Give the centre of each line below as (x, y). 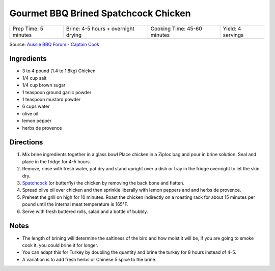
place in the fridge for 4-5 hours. (57, 161)
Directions (26, 142)
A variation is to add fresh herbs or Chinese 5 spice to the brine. (89, 259)
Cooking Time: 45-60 (176, 28)
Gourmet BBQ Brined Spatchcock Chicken (100, 13)
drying (74, 35)
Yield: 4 (232, 28)
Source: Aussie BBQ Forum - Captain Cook (54, 44)
